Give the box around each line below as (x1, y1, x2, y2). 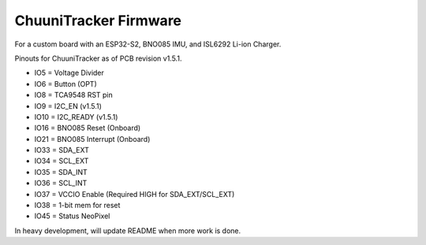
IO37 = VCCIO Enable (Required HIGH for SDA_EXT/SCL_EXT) (34, 189, 235, 199)
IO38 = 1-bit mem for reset (34, 201, 121, 210)
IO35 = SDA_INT (34, 167, 88, 176)
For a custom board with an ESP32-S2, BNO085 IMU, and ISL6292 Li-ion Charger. (14, 39, 282, 49)
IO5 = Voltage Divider (34, 68, 104, 78)
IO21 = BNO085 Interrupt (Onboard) (34, 134, 151, 143)
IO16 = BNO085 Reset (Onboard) (34, 123, 141, 133)
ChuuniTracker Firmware (14, 12, 181, 29)
